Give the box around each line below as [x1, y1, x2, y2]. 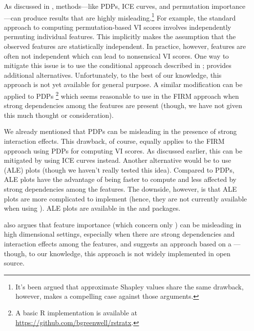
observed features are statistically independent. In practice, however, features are [4, 41, 246, 51]
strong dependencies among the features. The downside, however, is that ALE [4, 184, 237, 194]
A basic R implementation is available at [15, 307, 138, 317]
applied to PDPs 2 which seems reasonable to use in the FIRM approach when [4, 89, 239, 101]
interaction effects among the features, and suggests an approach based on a [4, 238, 232, 248]
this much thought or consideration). [4, 110, 114, 120]
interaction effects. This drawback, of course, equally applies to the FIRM [4, 136, 225, 146]
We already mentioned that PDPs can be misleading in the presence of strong [4, 126, 237, 136]
